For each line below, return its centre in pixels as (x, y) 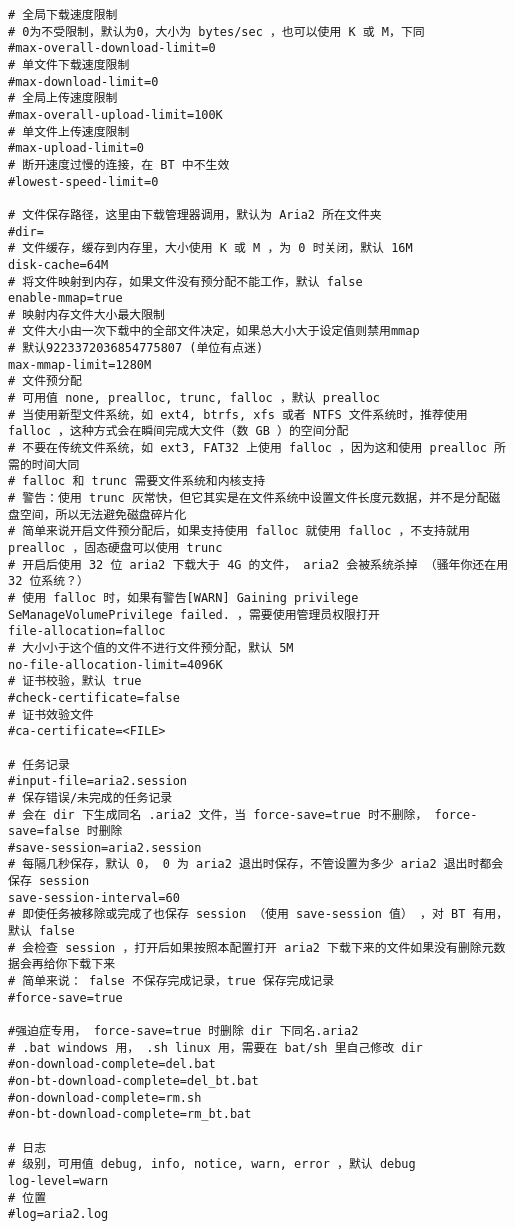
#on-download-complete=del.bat (112, 1064)
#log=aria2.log (58, 1214)
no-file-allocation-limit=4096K (115, 664)
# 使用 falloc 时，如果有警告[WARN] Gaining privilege (183, 597)
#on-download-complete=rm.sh (105, 1097)
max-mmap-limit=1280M (80, 364)
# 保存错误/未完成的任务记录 (90, 797)
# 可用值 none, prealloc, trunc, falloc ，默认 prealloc (194, 398)
